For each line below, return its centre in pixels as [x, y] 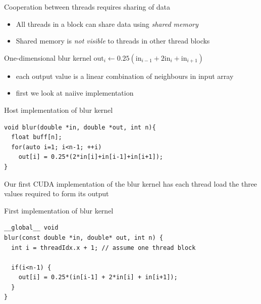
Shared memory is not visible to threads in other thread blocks [113, 41]
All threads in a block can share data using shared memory [107, 24]
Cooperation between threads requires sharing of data [87, 7]
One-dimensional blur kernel [48, 57]
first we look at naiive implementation [75, 93]
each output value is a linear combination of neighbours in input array [125, 76]
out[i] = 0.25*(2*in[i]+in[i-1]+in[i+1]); [91, 157]
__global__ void [31, 228]
